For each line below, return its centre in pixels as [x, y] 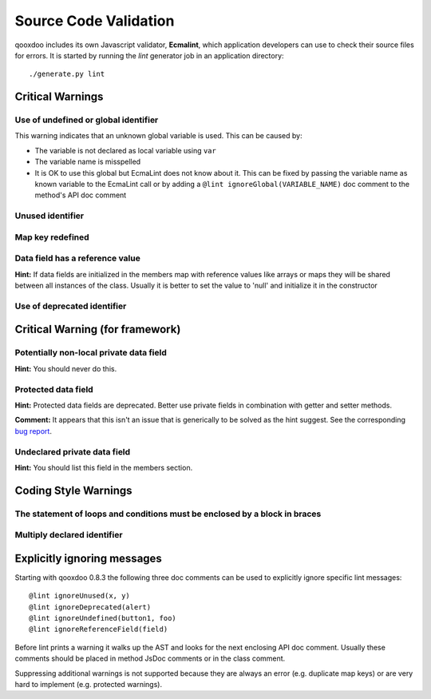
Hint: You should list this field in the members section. [104, 467]
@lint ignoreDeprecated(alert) [90, 607]
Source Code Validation [95, 21]
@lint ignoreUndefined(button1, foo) [103, 618]
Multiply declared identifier [69, 535]
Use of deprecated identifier [71, 306]
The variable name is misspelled [88, 162]
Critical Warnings [59, 97]
